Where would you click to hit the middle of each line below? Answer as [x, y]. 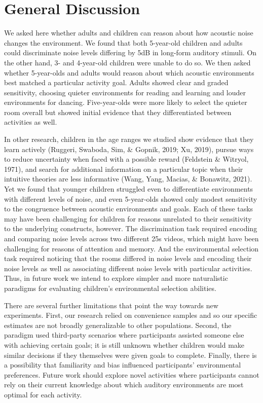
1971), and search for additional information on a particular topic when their [124, 169]
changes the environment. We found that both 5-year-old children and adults [123, 42]
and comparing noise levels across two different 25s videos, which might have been [131, 238]
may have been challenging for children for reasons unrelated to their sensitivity [128, 218]
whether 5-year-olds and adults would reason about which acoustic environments [129, 72]
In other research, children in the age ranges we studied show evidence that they [129, 139]
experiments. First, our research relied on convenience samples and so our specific [131, 315]
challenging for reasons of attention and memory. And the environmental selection [131, 248]
